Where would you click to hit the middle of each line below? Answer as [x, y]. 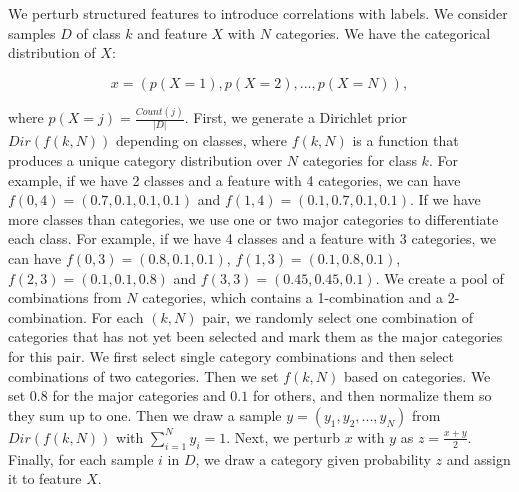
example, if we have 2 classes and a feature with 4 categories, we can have [234, 179]
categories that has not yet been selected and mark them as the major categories [255, 336]
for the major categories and [139, 395]
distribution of [52, 52]
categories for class [359, 160]
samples [32, 32]
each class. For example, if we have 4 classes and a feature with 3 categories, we [252, 238]
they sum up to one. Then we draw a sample [145, 414]
